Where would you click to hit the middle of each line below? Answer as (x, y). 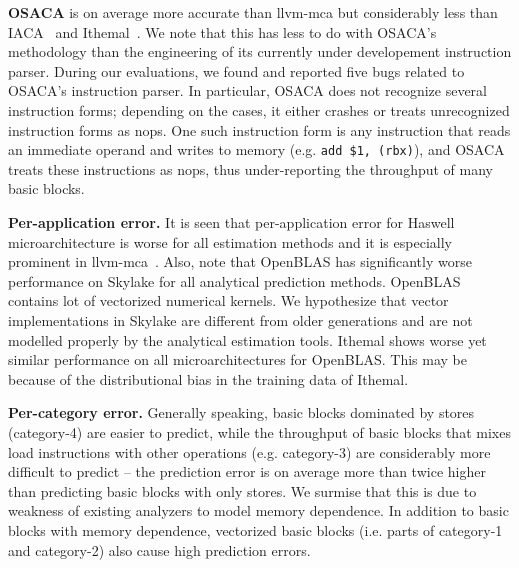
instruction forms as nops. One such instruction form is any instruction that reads (259, 129)
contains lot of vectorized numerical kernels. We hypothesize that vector (228, 300)
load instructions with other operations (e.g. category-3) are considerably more (249, 451)
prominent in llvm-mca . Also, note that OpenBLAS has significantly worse (240, 261)
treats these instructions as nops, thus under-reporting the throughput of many (250, 168)
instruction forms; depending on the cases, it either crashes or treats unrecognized (259, 109)
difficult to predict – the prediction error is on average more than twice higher (247, 471)
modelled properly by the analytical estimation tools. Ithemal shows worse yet (247, 339)
